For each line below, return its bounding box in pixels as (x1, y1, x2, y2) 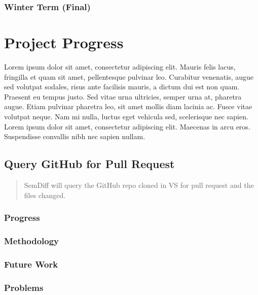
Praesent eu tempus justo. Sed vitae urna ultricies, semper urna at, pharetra (4, 91, 242, 102)
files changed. (24, 189, 66, 200)
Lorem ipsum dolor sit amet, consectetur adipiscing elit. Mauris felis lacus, (4, 61, 236, 72)
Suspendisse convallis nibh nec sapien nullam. (4, 131, 145, 142)
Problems (4, 281, 44, 293)
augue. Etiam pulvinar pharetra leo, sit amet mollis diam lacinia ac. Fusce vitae (4, 101, 252, 112)
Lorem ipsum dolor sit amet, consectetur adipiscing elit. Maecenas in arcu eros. (4, 121, 250, 132)
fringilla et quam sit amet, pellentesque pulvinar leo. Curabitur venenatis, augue (4, 71, 253, 82)
